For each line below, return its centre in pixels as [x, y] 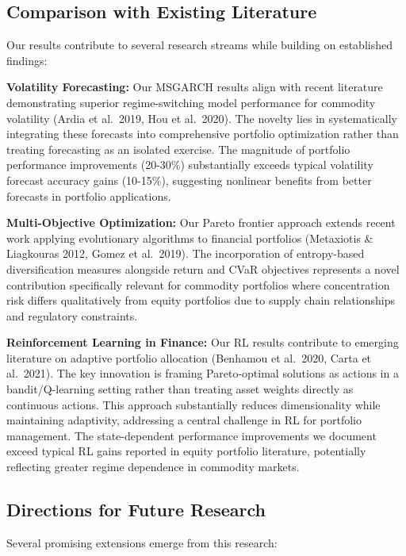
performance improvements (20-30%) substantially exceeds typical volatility [190, 165]
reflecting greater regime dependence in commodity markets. [153, 467]
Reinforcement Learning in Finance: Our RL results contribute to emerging [203, 342]
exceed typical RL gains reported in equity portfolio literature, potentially [186, 451]
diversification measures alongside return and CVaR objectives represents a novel [203, 268]
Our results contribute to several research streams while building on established [199, 45]
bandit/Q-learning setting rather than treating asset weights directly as [180, 389]
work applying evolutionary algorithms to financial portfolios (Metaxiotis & [190, 238]
